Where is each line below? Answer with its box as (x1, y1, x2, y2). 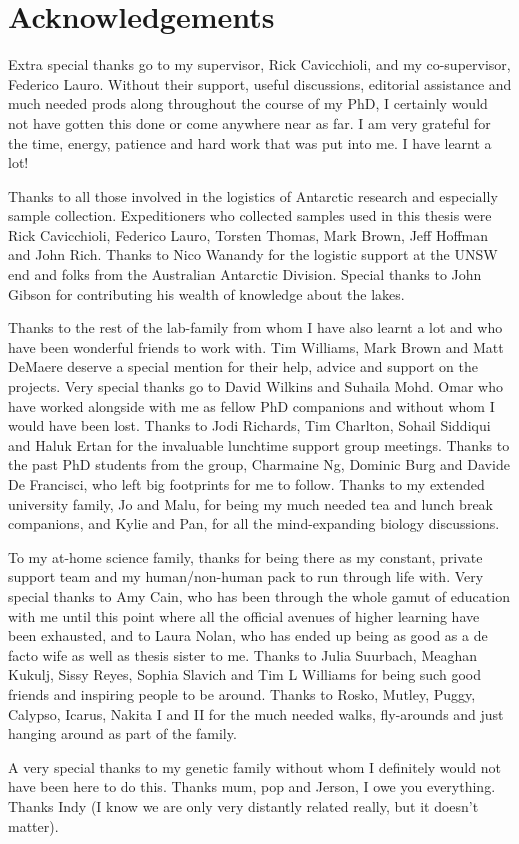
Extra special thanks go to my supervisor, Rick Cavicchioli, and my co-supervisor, (8, 54, 511, 75)
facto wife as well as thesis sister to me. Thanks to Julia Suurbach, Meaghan (8, 644, 477, 665)
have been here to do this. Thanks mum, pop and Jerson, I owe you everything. (8, 776, 496, 797)
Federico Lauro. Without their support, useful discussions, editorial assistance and (8, 73, 512, 94)
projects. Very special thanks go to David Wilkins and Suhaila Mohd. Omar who (8, 376, 503, 397)
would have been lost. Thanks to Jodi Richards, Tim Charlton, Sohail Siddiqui (8, 415, 491, 436)
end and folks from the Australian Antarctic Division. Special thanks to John (8, 264, 482, 285)
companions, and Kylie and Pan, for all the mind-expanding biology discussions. (8, 513, 500, 534)
